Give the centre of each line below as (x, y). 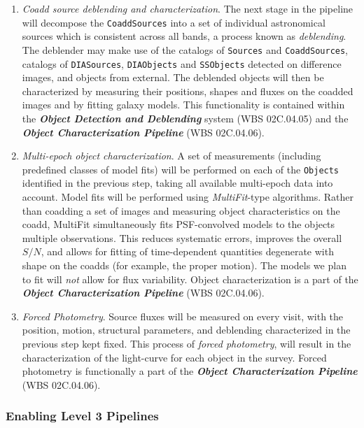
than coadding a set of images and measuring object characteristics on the (181, 210)
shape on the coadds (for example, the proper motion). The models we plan (184, 265)
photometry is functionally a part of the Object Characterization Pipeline (190, 371)
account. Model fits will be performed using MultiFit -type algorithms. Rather (188, 196)
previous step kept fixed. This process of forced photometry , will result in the (187, 343)
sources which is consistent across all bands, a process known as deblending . (184, 36)
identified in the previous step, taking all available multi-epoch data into (177, 183)
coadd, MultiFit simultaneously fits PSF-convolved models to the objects (178, 224)
